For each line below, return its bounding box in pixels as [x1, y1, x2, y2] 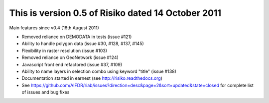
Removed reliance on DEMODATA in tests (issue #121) [21, 34, 132, 40]
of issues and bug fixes [21, 89, 70, 95]
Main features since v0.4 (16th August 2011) [9, 25, 99, 31]
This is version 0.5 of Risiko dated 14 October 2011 [9, 7, 222, 18]
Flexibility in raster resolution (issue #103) [21, 48, 107, 53]
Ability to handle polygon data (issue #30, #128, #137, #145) [21, 41, 144, 47]
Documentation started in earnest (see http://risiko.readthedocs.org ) [21, 75, 163, 81]
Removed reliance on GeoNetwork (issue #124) [21, 54, 119, 60]
